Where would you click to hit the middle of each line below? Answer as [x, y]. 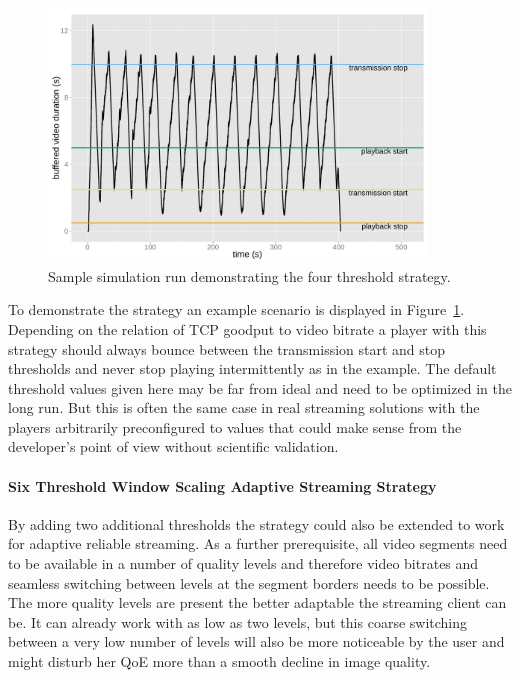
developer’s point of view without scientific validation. [173, 446]
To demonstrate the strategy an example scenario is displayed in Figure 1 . [236, 309]
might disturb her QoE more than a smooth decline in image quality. [219, 661]
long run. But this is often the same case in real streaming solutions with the [244, 407]
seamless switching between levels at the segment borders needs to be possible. [249, 582]
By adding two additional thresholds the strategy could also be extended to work [256, 523]
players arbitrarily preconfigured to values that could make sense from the [235, 426]
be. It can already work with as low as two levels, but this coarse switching [238, 621]
